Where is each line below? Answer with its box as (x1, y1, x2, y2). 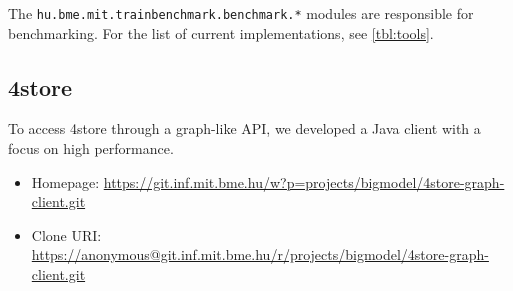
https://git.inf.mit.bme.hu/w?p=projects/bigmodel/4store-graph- (103, 171, 505, 192)
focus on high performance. (8, 138, 174, 159)
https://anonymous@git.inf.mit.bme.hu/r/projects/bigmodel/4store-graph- (31, 244, 489, 265)
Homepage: (31, 171, 100, 192)
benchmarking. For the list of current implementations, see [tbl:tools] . (8, 22, 434, 43)
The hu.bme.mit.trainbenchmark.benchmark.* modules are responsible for (8, 3, 474, 23)
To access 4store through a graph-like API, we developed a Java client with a (8, 118, 481, 139)
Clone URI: (31, 224, 102, 245)
